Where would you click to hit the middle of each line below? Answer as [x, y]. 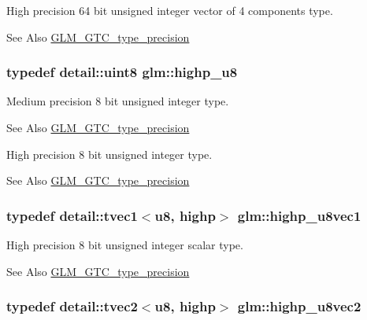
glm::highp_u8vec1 [299, 215]
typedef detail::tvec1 [72, 215]
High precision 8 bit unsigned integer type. [109, 154]
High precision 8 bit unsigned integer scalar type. [125, 245]
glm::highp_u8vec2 [299, 306]
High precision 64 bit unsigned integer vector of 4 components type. [170, 10]
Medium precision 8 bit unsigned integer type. [118, 101]
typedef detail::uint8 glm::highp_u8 [122, 72]
